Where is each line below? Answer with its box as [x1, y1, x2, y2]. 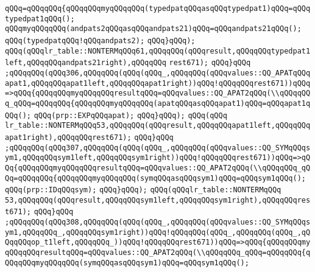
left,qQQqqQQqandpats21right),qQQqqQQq [5, 58, 166, 68]
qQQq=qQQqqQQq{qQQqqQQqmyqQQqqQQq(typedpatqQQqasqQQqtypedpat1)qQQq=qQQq [5, 4, 311, 13]
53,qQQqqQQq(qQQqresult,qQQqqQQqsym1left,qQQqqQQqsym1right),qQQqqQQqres [5, 195, 311, 204]
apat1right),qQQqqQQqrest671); [5, 133, 132, 142]
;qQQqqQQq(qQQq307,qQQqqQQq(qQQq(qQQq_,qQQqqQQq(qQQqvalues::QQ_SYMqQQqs [5, 143, 311, 152]
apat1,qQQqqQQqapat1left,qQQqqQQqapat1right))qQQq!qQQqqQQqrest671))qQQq [5, 78, 311, 88]
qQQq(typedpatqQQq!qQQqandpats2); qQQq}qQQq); [5, 36, 196, 45]
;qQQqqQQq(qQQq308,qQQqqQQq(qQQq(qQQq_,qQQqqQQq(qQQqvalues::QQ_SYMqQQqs [5, 218, 311, 227]
